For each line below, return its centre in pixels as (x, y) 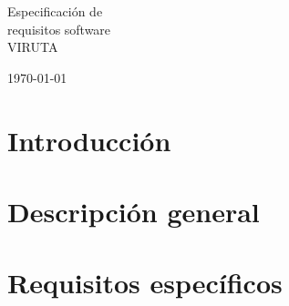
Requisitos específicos (145, 283)
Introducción (89, 140)
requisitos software (59, 29)
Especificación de (55, 11)
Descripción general (134, 211)
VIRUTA (33, 47)
